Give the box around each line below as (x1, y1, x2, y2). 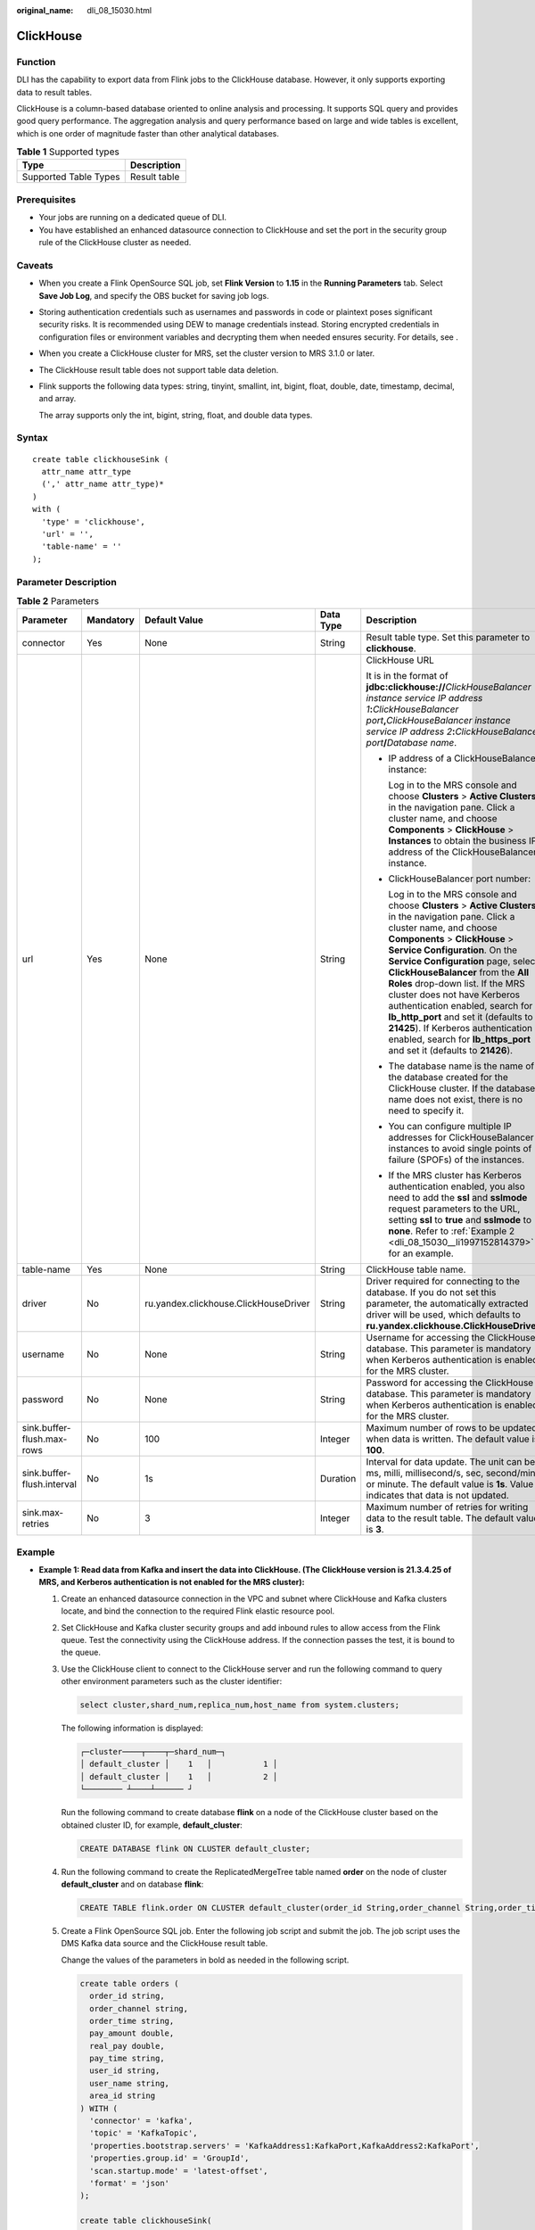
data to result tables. (16, 87, 93, 97)
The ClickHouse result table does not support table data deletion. (38, 364, 279, 375)
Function (16, 55, 56, 68)
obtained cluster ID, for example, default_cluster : (61, 1820, 243, 1830)
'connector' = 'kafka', (89, 2116, 193, 2127)
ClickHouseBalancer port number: (388, 872, 531, 885)
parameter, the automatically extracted (366, 1298, 529, 1310)
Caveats (16, 259, 53, 271)
